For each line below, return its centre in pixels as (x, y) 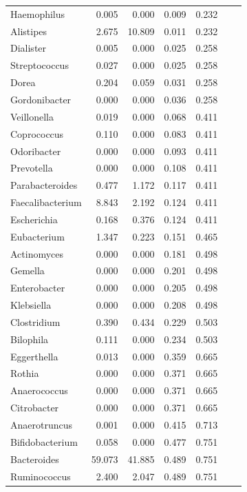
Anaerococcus (39, 390)
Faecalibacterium (46, 202)
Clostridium (35, 321)
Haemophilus (38, 13)
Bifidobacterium (44, 441)
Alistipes (29, 31)
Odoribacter (36, 151)
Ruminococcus (41, 476)
